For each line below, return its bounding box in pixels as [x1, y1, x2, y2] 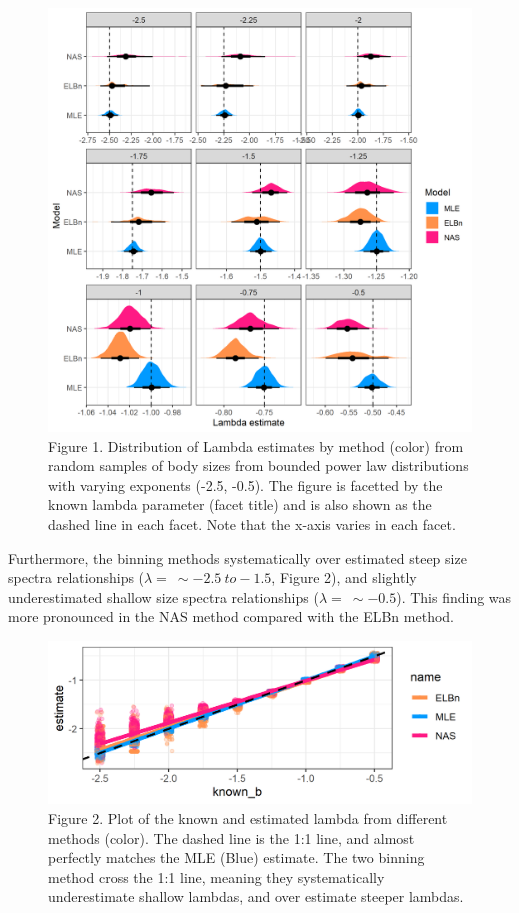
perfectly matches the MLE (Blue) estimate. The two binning [48, 847, 425, 868]
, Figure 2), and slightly [271, 567, 417, 588]
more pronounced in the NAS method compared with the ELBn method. [8, 606, 454, 627]
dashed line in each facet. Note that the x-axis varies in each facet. [48, 513, 456, 534]
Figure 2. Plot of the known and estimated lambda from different [48, 808, 448, 829]
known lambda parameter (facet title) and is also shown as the [48, 494, 432, 515]
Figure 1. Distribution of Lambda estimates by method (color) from [48, 435, 464, 456]
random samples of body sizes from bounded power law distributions [48, 455, 469, 476]
